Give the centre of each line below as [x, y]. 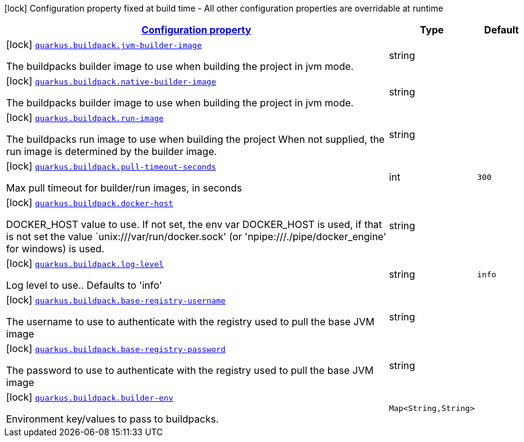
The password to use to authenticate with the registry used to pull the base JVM [190, 370]
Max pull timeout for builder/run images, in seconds [124, 188]
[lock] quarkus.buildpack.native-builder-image [111, 81]
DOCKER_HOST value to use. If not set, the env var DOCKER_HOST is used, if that [194, 224]
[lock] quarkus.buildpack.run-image [85, 117]
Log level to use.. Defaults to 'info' [84, 285]
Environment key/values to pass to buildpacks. [113, 419]
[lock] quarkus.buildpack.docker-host [90, 202]
